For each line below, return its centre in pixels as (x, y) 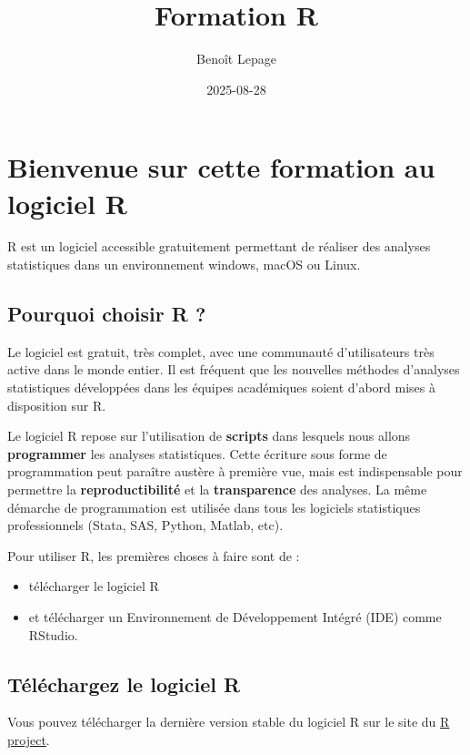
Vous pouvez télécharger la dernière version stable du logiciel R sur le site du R (229, 722)
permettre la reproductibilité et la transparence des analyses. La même (217, 489)
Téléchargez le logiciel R (124, 684)
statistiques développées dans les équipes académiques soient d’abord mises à (222, 388)
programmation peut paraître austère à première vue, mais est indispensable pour (235, 471)
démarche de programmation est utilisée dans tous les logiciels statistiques (214, 507)
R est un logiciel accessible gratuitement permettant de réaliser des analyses (219, 246)
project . (29, 739)
